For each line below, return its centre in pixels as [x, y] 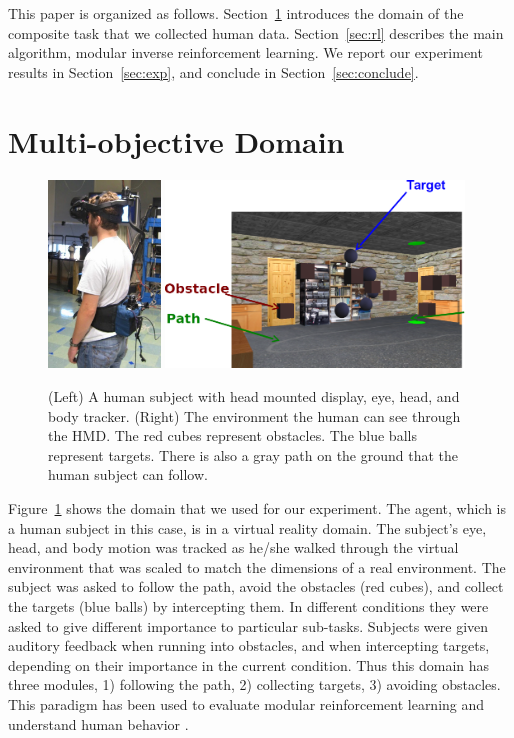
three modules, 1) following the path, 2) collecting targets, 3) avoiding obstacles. [254, 684]
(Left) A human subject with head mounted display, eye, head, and [254, 396]
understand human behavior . [98, 723]
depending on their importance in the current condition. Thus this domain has [249, 664]
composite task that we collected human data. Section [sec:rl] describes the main [256, 32]
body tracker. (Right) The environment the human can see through [254, 415]
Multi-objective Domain [176, 140]
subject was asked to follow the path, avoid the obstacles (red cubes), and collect [256, 586]
